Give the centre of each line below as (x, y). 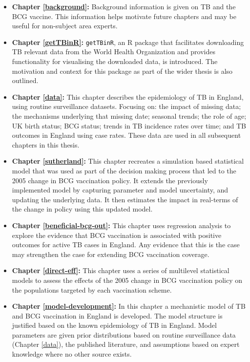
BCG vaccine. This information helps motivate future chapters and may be (124, 16)
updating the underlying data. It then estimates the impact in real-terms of (125, 199)
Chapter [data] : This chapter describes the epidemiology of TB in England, (128, 96)
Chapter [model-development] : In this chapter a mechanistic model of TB (129, 306)
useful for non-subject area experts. (65, 26)
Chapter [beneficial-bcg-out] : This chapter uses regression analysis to (121, 225)
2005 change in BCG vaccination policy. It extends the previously (110, 180)
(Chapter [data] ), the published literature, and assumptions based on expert (126, 344)
